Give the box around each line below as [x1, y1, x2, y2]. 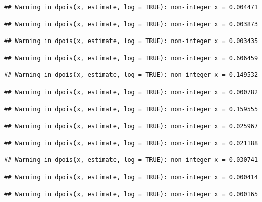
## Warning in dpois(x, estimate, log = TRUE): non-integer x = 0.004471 [4, 4, 258, 11]
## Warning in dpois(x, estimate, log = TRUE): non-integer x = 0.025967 [4, 123, 258, 130]
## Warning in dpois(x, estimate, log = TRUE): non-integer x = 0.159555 [4, 105, 258, 113]
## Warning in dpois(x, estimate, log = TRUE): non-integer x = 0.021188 [4, 139, 258, 147]
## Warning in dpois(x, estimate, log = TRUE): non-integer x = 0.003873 [4, 20, 258, 28]
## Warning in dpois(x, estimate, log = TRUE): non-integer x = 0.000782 [4, 88, 258, 96]
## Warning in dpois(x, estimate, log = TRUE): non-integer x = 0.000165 [4, 190, 258, 198]
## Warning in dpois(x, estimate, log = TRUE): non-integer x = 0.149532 [4, 71, 258, 79]
